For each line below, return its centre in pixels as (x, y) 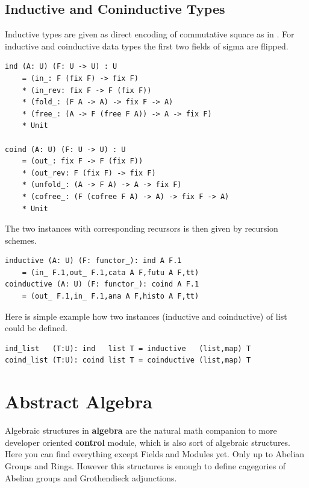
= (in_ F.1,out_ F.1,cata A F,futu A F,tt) (111, 272)
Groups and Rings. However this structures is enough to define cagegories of (145, 465)
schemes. (21, 240)
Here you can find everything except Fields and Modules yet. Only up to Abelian (155, 454)
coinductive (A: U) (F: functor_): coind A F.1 (102, 284)
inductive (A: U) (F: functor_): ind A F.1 (93, 261)
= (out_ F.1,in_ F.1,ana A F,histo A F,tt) (111, 296)
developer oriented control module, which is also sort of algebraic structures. (148, 442)
